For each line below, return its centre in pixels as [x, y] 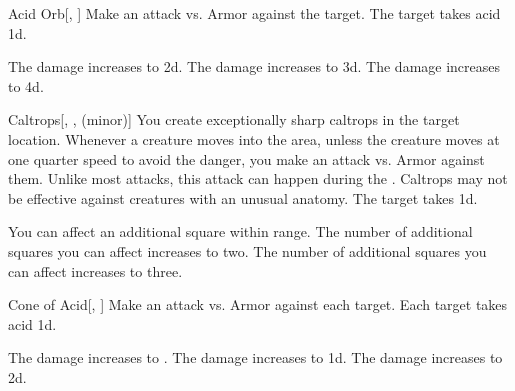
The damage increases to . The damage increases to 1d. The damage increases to [255, 357]
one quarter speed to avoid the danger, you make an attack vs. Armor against [246, 158]
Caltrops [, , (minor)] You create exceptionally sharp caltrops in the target [234, 119]
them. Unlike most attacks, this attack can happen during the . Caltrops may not [258, 178]
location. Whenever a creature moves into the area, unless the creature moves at [254, 138]
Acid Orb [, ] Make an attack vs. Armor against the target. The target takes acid [254, 13]
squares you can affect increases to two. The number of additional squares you [247, 250]
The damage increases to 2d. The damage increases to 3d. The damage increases [254, 66]
